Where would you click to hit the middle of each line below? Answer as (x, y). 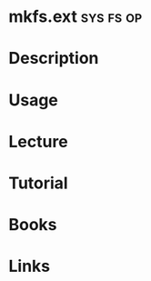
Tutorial (39, 183)
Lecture (39, 141)
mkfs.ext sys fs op (75, 17)
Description (54, 59)
